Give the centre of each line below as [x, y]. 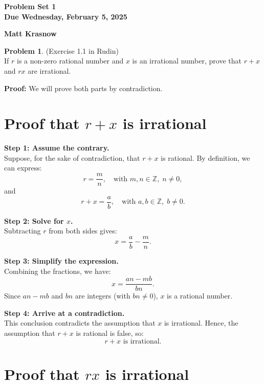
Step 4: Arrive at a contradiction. [64, 313]
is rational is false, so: [110, 333]
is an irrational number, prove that [187, 61]
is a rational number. [200, 296]
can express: [23, 168]
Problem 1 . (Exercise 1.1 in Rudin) [61, 50]
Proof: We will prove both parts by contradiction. [83, 88]
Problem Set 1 [30, 6]
